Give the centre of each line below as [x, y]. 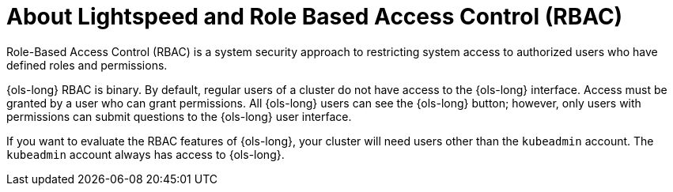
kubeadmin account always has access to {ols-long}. [146, 154]
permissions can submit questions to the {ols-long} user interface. [179, 116]
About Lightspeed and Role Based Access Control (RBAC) [315, 17]
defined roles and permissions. [87, 65]
